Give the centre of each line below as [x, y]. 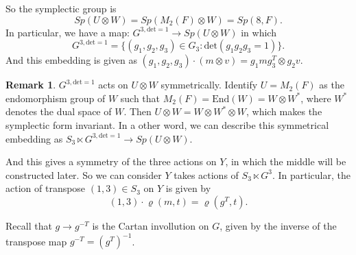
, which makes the [284, 111]
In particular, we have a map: [68, 32]
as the [332, 85]
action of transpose [46, 188]
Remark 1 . [31, 85]
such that [140, 98]
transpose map [36, 241]
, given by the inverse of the [278, 225]
